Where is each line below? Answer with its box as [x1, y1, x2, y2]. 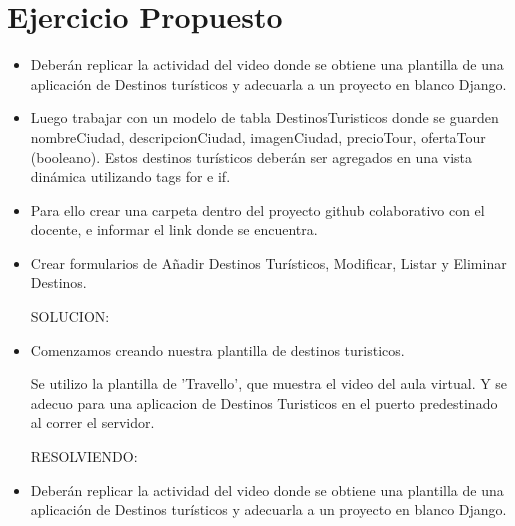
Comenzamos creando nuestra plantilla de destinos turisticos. [30, 339, 405, 360]
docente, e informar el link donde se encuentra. [30, 219, 318, 240]
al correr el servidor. [30, 412, 155, 433]
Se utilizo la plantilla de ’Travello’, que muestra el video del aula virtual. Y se [30, 373, 508, 394]
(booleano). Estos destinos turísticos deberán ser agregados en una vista [30, 146, 473, 167]
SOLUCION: [30, 306, 110, 327]
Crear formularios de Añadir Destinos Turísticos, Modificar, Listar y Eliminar [30, 252, 507, 273]
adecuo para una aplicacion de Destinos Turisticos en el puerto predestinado [30, 392, 498, 413]
